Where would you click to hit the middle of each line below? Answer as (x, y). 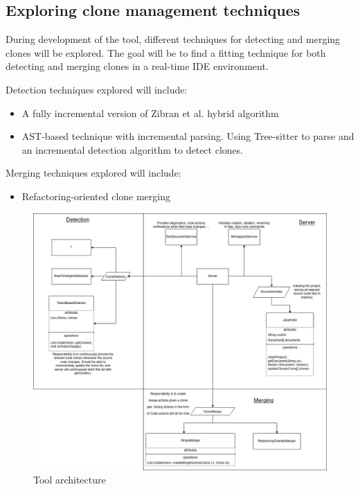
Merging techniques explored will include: (93, 173)
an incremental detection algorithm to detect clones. (133, 149)
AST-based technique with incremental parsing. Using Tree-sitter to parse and (188, 136)
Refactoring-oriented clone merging (96, 196)
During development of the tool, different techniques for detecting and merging (173, 39)
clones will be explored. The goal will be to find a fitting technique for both (166, 52)
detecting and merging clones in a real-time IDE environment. (137, 66)
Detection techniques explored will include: (97, 89)
